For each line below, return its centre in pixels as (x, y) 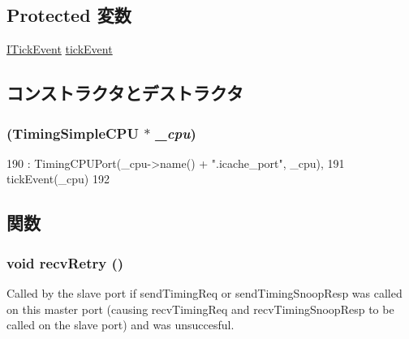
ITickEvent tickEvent (60, 49)
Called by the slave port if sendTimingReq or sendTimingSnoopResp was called (204, 292)
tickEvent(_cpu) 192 (58, 179)
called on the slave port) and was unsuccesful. (121, 325)
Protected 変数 (69, 15)
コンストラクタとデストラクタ (125, 93)
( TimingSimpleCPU (73, 133)
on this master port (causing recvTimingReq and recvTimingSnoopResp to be (200, 309)
